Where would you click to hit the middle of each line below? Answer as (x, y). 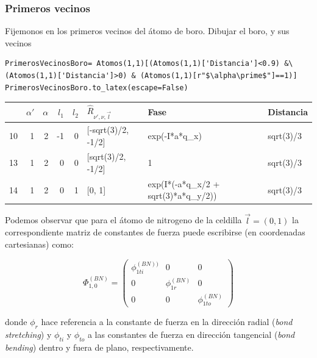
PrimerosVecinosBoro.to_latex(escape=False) (97, 88)
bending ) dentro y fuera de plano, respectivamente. (99, 347)
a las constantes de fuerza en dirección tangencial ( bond (191, 335)
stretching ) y (28, 335)
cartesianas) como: (39, 244)
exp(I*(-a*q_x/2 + (184, 183)
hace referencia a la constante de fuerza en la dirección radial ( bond (167, 322)
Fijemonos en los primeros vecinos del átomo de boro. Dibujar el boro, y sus (147, 31)
